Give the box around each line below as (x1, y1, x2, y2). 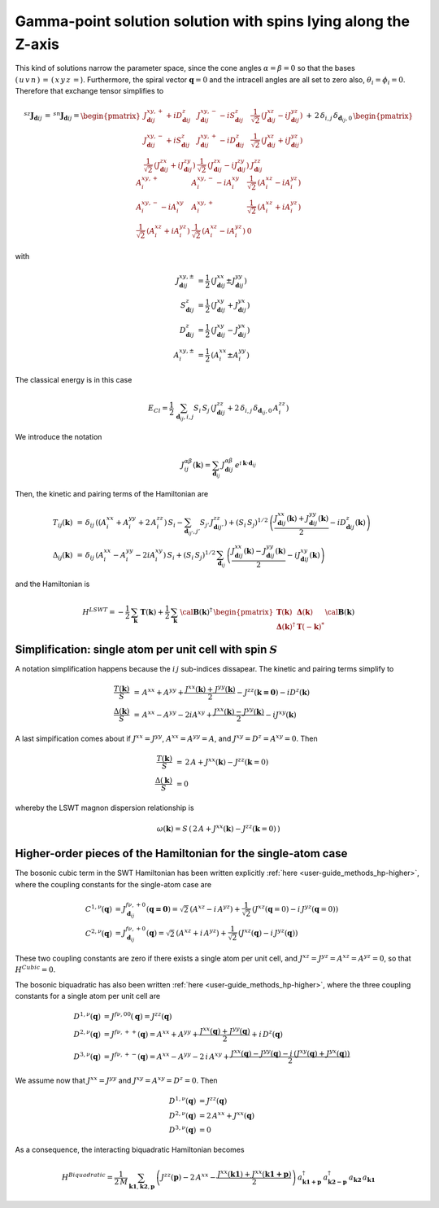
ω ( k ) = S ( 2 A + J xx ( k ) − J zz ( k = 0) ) (156, 823, 280, 834)
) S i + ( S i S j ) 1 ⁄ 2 (163, 549, 215, 562)
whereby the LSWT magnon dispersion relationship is (15, 803, 194, 812)
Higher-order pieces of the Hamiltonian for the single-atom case (15, 847, 348, 860)
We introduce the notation (15, 432, 102, 442)
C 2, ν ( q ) (85, 927, 113, 938)
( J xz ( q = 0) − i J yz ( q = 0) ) (252, 904, 339, 913)
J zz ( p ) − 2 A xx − (160, 1171, 216, 1182)
